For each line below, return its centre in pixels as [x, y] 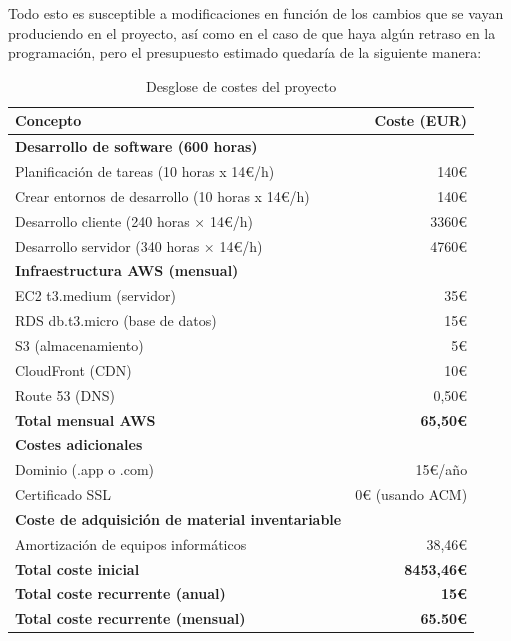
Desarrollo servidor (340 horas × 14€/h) [139, 245]
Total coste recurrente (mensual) [130, 618]
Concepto [48, 120]
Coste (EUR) [421, 120]
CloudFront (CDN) [73, 369]
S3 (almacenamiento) [79, 344]
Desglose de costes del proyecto [241, 85]
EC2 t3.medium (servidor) [95, 295]
